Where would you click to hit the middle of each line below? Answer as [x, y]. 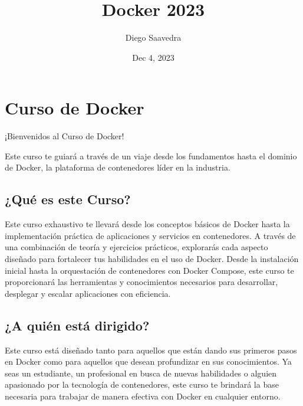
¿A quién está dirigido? [77, 325]
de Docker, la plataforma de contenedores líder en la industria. [118, 167]
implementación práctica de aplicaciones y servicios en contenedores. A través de [150, 235]
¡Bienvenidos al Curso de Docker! [65, 136]
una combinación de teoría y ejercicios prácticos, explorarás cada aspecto [136, 247]
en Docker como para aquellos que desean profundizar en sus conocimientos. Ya [148, 361]
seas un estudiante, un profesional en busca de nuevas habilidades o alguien [141, 373]
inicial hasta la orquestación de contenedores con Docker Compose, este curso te [149, 270]
